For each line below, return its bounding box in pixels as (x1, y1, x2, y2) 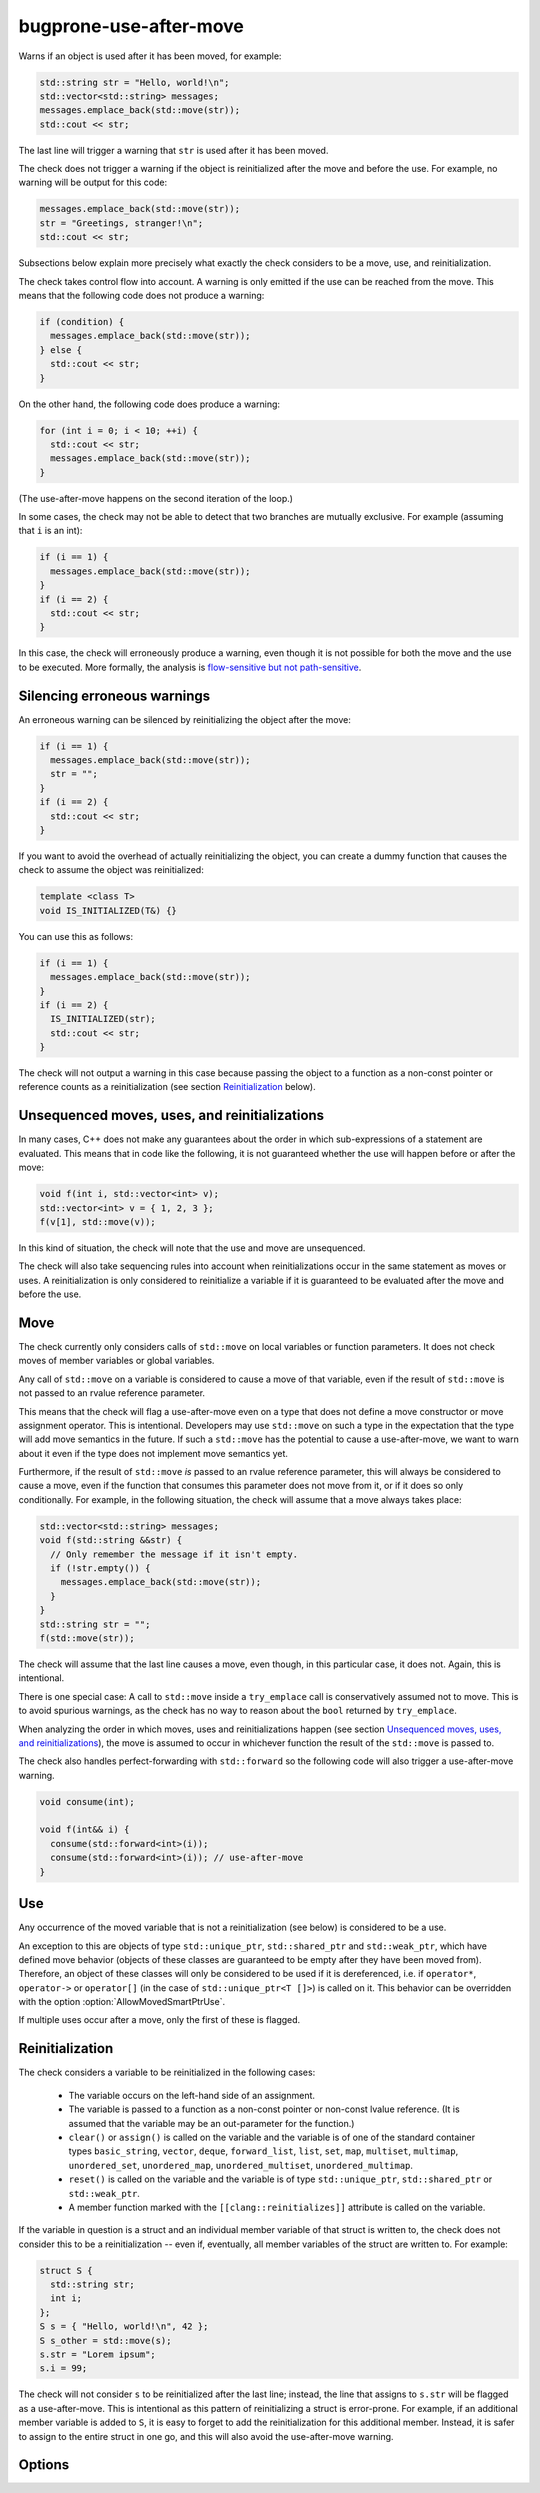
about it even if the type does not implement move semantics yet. (18, 1447, 289, 1459)
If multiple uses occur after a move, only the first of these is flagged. (18, 2014, 301, 2026)
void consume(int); (39, 1796, 135, 1807)
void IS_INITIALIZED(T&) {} (39, 905, 177, 916)
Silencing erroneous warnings (18, 687, 211, 704)
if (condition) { (39, 316, 125, 327)
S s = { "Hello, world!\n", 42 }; (39, 2321, 209, 2332)
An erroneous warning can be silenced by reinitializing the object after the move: (18, 713, 352, 725)
